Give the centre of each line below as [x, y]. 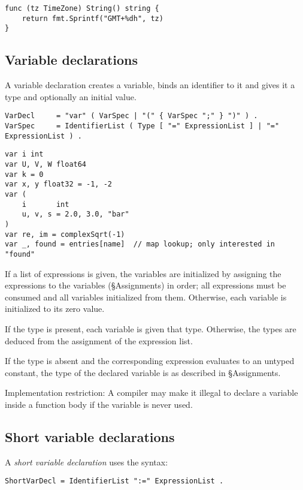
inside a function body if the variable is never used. [99, 404]
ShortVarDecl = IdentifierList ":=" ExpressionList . [114, 481]
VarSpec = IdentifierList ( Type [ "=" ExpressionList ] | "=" [142, 126]
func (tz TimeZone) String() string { [82, 8]
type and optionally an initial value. [71, 96]
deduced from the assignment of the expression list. [99, 340]
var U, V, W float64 [46, 164]
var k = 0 [24, 174]
